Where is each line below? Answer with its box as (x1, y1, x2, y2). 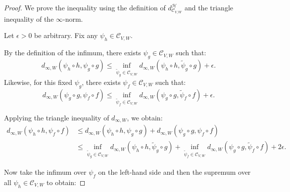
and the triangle (184, 2, 233, 12)
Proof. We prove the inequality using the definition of (4, 2, 166, 12)
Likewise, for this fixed (4, 77, 73, 87)
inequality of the (4, 13, 54, 24)
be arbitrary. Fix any (34, 30, 98, 40)
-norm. (63, 13, 83, 24)
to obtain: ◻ (47, 177, 86, 187)
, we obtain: (127, 112, 163, 122)
